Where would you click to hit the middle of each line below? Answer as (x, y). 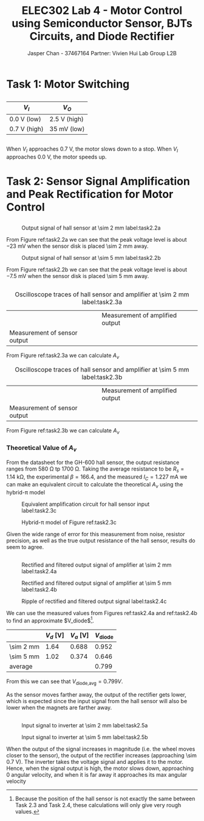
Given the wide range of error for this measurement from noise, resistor (96, 534)
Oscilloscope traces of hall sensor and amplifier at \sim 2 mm (102, 294)
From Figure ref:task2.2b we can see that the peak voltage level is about (97, 270)
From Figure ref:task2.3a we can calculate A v (63, 356)
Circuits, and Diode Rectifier (102, 36)
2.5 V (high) (66, 119)
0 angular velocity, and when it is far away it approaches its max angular (97, 774)
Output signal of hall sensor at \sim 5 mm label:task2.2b (91, 258)
